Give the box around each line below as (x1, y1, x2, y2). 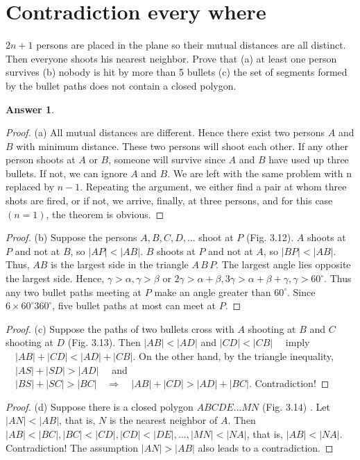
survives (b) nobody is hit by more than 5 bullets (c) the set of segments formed (6, 65, 348, 79)
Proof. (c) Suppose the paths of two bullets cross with (6, 321, 234, 336)
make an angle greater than (154, 284, 271, 299)
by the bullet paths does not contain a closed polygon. (6, 78, 237, 92)
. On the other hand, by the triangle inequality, (132, 349, 334, 363)
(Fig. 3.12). (246, 230, 294, 245)
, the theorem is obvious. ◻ (46, 206, 164, 221)
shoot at (198, 230, 234, 245)
